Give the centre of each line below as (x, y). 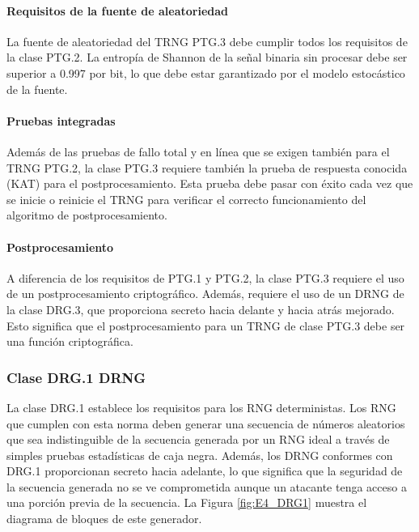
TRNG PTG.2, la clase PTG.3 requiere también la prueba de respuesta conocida (207, 167)
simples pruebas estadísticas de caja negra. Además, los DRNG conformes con (200, 455)
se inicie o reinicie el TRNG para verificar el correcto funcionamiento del (186, 199)
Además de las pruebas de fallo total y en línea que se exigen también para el (198, 151)
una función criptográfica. (70, 341)
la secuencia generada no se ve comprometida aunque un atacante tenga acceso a (207, 486)
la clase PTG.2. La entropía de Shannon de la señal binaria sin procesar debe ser (207, 57)
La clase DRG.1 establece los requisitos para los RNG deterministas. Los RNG (201, 407)
